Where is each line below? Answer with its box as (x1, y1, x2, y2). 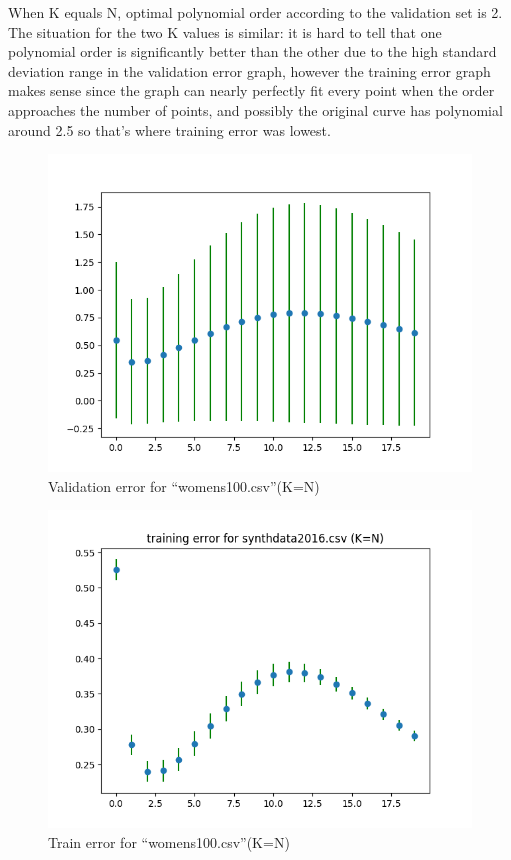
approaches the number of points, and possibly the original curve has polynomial (8, 99, 503, 120)
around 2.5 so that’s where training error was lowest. (8, 119, 331, 140)
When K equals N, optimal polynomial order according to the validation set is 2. (8, 2, 503, 22)
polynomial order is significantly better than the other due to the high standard (8, 41, 497, 62)
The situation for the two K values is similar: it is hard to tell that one (8, 21, 442, 42)
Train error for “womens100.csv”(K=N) (48, 831, 290, 852)
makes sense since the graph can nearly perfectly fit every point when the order (8, 80, 495, 101)
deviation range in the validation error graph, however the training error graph (8, 60, 491, 81)
